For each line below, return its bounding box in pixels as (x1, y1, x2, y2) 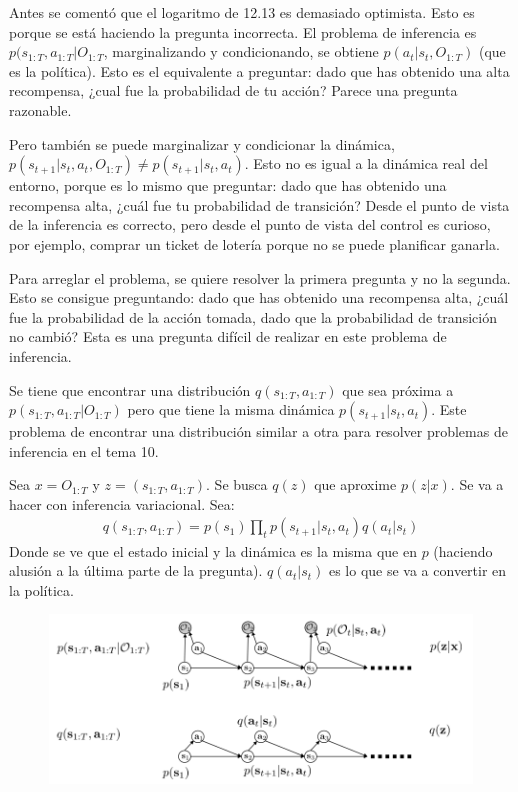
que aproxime (314, 474, 397, 495)
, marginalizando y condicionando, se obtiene (103, 41, 379, 62)
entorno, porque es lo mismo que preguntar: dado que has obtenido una (9, 175, 447, 196)
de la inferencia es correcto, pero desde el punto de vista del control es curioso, (9, 214, 491, 235)
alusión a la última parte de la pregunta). (9, 560, 263, 581)
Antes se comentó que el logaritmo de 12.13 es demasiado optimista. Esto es (9, 2, 475, 22)
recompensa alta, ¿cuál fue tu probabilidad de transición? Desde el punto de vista (9, 194, 510, 215)
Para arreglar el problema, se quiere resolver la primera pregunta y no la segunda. (9, 267, 511, 288)
